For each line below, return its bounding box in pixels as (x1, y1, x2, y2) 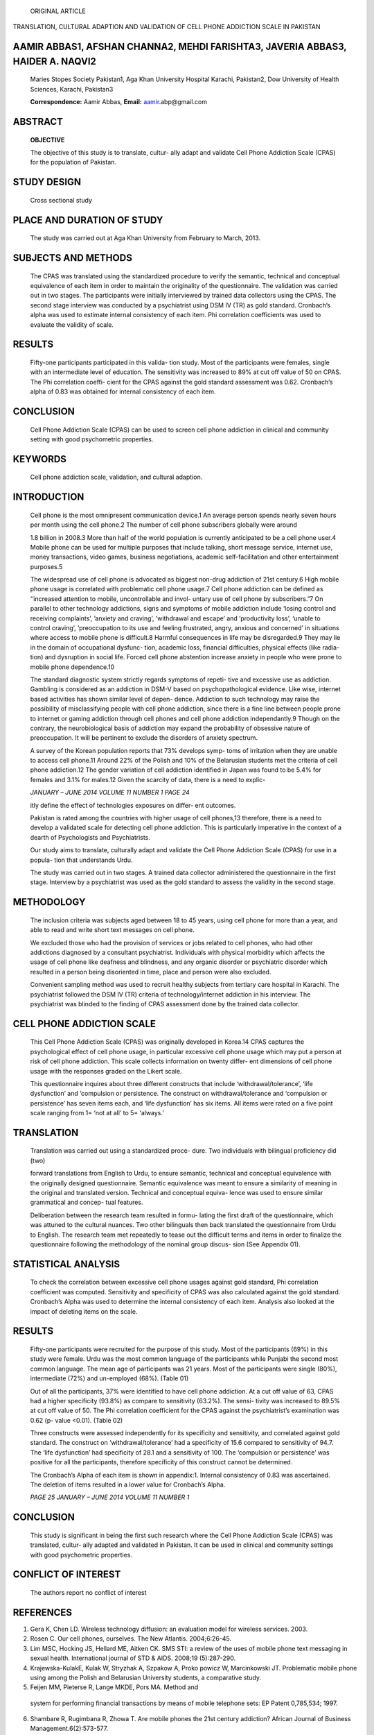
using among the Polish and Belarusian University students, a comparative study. (30, 1673, 261, 1682)
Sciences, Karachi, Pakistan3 (30, 85, 114, 93)
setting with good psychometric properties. (30, 434, 154, 443)
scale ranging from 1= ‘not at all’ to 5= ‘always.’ (30, 1109, 164, 1117)
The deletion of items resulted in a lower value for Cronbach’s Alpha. (30, 1480, 226, 1489)
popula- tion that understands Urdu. (30, 856, 133, 864)
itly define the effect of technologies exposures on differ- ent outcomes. (30, 801, 236, 809)
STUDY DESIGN (12, 176, 81, 188)
